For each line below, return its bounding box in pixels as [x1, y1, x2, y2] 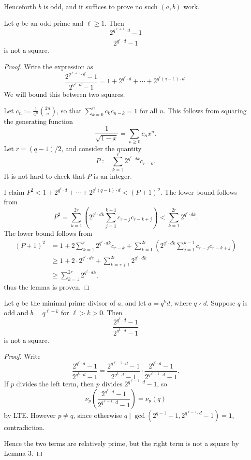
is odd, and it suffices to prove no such [44, 1, 158, 11]
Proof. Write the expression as [4, 61, 93, 72]
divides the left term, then [16, 379, 94, 389]
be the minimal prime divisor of [21, 298, 116, 308]
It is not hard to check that [4, 170, 85, 181]
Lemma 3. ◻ [4, 447, 43, 458]
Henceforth [4, 1, 36, 11]
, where [170, 298, 192, 308]
